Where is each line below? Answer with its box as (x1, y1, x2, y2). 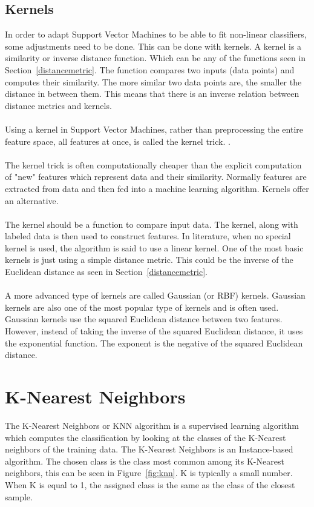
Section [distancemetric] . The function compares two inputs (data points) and (5, 63, 295, 76)
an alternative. (5, 194, 59, 207)
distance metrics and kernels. (5, 99, 112, 111)
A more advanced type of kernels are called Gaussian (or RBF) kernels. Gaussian (5, 289, 306, 302)
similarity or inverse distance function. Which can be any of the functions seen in (5, 51, 306, 64)
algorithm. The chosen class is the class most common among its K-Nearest (5, 454, 284, 467)
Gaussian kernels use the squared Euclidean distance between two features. (5, 313, 283, 325)
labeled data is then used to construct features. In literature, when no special (5, 230, 291, 242)
